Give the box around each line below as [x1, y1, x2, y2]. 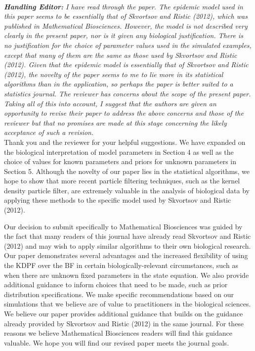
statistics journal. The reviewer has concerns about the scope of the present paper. [4, 88, 251, 98]
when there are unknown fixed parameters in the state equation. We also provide [4, 269, 249, 280]
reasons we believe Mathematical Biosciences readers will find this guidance [4, 328, 232, 338]
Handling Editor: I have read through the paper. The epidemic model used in [4, 1, 243, 11]
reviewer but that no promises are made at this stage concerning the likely [4, 117, 227, 128]
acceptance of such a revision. [4, 127, 94, 137]
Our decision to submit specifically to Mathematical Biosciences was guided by [4, 221, 243, 231]
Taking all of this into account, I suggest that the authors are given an [4, 98, 216, 108]
